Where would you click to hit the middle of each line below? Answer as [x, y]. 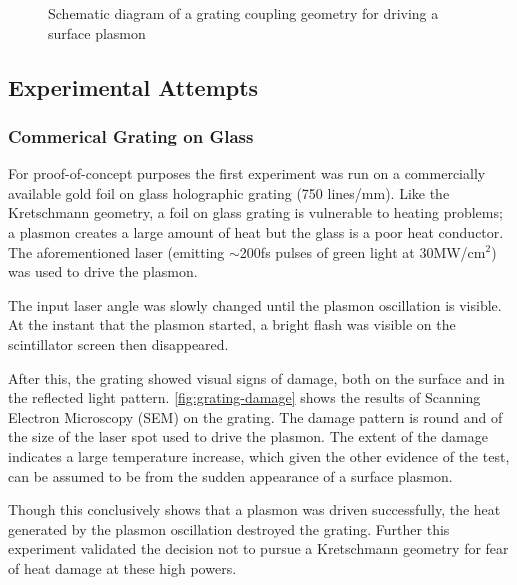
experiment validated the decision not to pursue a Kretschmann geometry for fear [258, 548]
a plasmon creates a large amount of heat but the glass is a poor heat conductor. [256, 231]
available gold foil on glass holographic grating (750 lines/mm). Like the [229, 192]
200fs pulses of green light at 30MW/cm [362, 251]
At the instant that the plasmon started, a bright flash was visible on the [232, 324]
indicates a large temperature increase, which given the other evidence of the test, [259, 455]
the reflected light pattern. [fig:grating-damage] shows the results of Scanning [244, 397]
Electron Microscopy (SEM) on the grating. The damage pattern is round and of [255, 416]
